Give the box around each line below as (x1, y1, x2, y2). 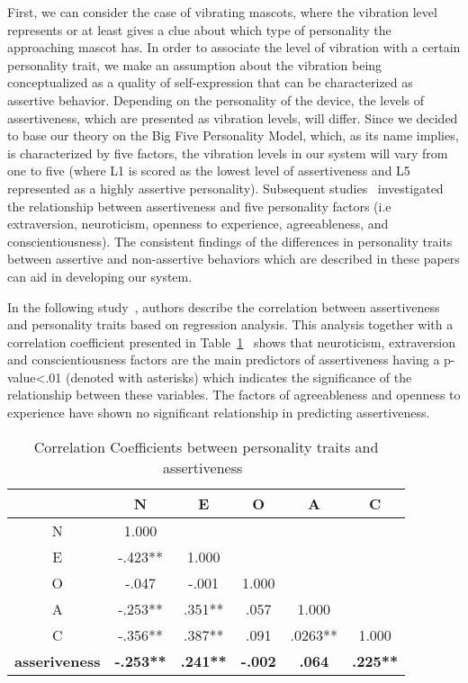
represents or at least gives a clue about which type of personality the (7, 20, 391, 39)
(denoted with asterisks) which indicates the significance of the (65, 367, 412, 386)
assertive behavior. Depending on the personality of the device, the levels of (7, 90, 425, 109)
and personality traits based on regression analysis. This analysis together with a (7, 315, 454, 334)
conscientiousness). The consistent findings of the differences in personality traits (7, 231, 453, 250)
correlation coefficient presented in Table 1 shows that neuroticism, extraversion (7, 332, 455, 351)
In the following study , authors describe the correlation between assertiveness (7, 297, 440, 316)
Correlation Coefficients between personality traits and (33, 436, 379, 457)
